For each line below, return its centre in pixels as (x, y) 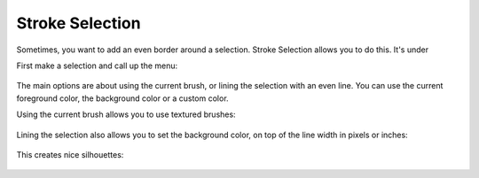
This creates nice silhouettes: (70, 154)
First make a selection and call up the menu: (97, 66)
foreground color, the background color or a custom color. (123, 98)
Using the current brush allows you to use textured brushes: (126, 114)
